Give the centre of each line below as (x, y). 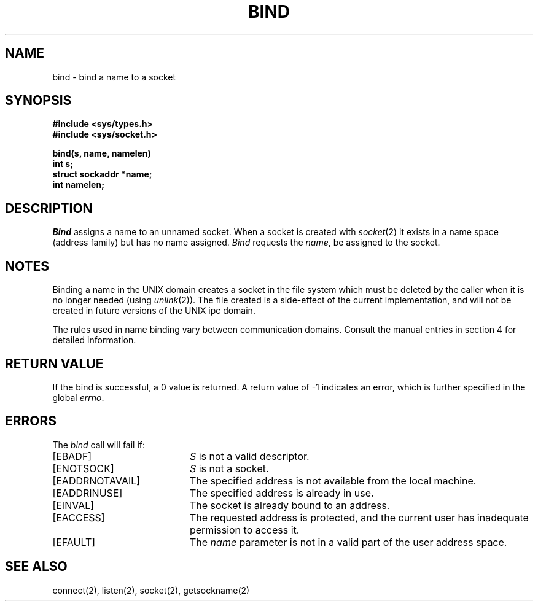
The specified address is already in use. (282, 493)
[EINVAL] (73, 505)
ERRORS (31, 421)
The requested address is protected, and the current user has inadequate (359, 517)
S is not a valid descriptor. (249, 456)
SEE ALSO (36, 567)
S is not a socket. (229, 468)
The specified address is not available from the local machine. (333, 480)
